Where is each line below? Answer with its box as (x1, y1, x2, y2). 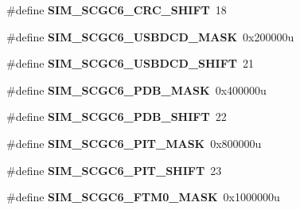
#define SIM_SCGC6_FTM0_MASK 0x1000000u (6, 189, 280, 205)
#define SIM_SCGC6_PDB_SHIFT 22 (6, 108, 227, 125)
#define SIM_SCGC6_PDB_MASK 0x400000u (6, 81, 267, 98)
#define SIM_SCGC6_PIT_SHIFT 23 (6, 161, 222, 178)
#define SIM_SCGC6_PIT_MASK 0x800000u (6, 134, 262, 151)
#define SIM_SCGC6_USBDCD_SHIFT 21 (6, 55, 254, 72)
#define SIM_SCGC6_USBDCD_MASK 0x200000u (6, 28, 294, 45)
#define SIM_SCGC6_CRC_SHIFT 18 (6, 2, 227, 17)
